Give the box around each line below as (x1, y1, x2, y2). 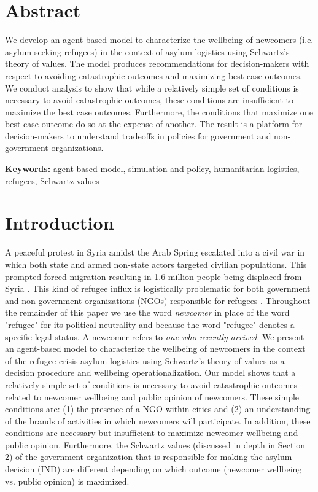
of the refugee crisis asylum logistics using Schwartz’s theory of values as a (5, 354, 285, 367)
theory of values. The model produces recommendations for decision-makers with (5, 57, 309, 70)
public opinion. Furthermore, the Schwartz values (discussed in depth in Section (5, 438, 306, 451)
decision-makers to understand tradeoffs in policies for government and (5, 129, 271, 142)
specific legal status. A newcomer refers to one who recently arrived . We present (5, 330, 304, 343)
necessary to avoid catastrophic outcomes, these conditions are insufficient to (5, 93, 293, 106)
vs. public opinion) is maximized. (5, 474, 130, 487)
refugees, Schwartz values (5, 174, 99, 187)
